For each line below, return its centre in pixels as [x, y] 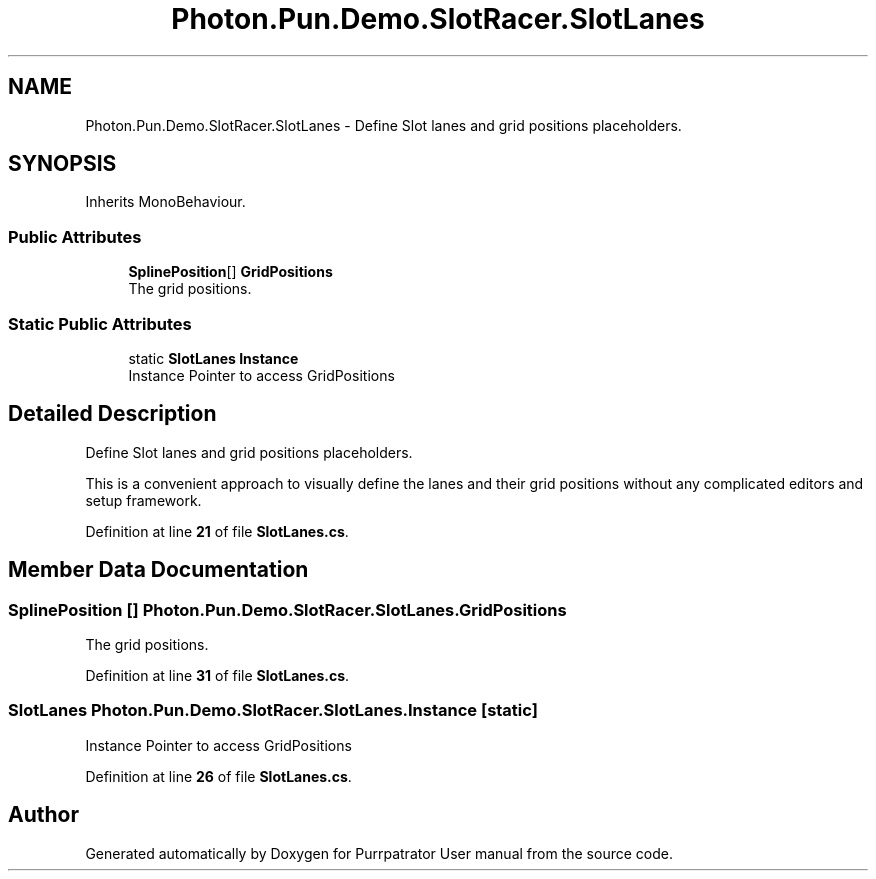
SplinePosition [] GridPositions [230, 272]
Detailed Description [112, 414]
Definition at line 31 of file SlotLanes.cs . [217, 675]
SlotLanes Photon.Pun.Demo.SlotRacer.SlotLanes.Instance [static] [273, 710]
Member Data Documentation [158, 570]
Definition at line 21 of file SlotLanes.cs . [217, 531]
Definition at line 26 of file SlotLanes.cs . [218, 776]
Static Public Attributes [100, 323]
